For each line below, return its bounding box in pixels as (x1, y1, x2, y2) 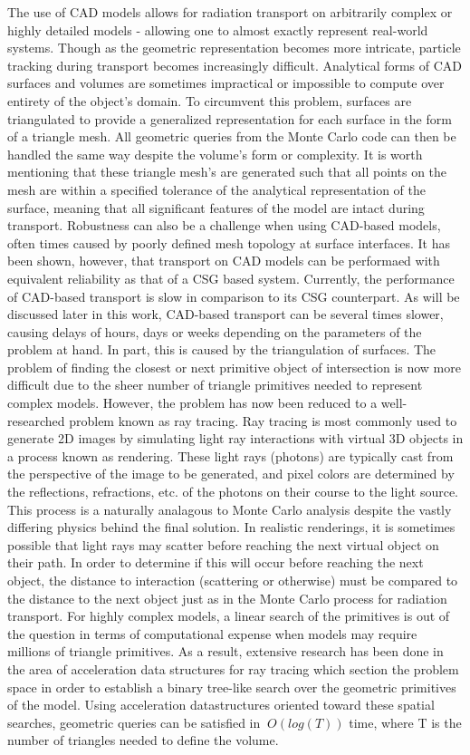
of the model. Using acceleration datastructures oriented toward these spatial (7, 695, 435, 714)
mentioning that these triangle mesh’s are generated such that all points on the (7, 162, 447, 181)
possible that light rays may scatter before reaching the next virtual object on (7, 535, 439, 554)
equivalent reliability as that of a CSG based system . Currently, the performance (7, 268, 455, 287)
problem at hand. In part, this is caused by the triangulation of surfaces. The (7, 340, 436, 359)
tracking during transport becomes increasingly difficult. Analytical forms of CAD (7, 55, 463, 74)
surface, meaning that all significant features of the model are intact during (7, 198, 425, 217)
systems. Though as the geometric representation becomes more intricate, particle (7, 38, 461, 57)
